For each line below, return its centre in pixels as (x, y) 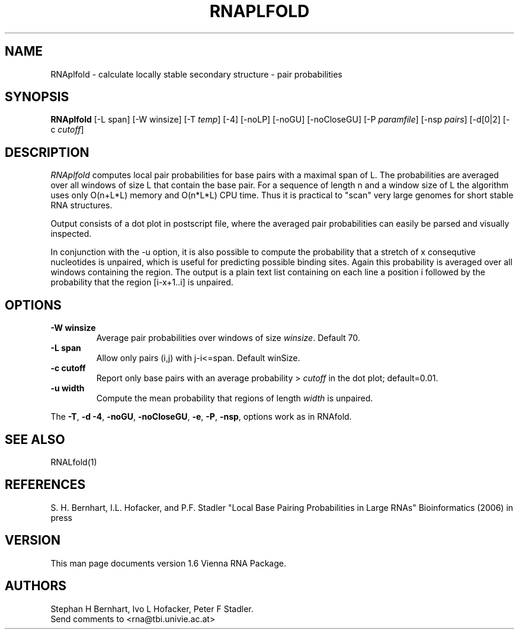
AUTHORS (36, 586)
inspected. (71, 234)
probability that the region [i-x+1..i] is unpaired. (142, 282)
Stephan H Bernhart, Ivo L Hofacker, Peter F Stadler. (152, 609)
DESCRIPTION (47, 152)
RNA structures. (81, 205)
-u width (68, 388)
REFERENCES (45, 485)
